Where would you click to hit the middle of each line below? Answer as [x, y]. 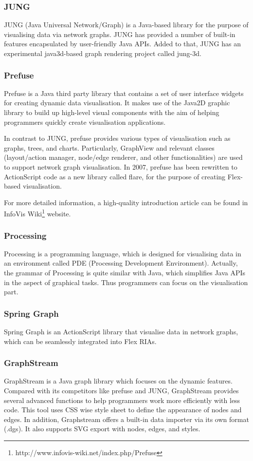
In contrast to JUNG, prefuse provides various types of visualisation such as [117, 138]
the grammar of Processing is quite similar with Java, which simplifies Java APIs [125, 272]
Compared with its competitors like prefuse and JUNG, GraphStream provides [121, 390]
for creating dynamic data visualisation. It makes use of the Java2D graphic [117, 103]
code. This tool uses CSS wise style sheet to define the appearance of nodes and [123, 410]
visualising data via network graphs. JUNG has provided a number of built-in [120, 34]
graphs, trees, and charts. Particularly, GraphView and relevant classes [109, 147]
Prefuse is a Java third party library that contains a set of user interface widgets [124, 93]
